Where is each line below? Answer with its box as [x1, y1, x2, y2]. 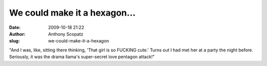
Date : [9, 24, 21, 30]
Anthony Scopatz [48, 31, 84, 37]
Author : [9, 31, 26, 37]
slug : [9, 38, 20, 44]
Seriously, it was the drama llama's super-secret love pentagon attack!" [9, 54, 155, 60]
